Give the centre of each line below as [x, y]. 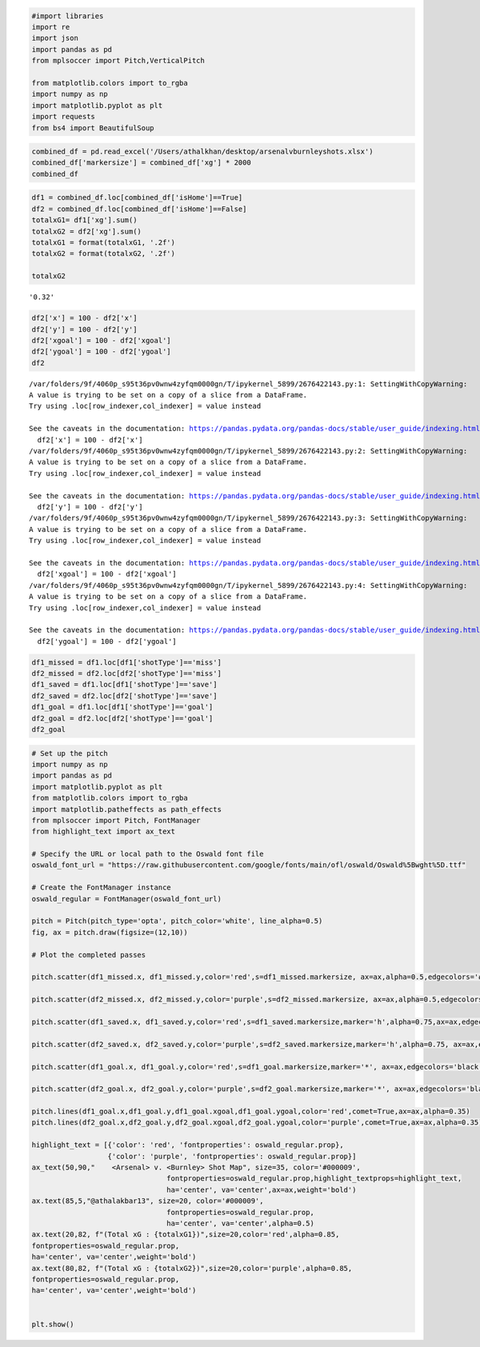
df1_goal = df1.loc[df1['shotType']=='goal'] [122, 707]
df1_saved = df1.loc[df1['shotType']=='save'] [124, 685]
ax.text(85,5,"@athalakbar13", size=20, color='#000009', [148, 1201]
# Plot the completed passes [89, 955]
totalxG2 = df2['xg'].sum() [86, 231]
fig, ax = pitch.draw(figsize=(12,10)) [110, 932]
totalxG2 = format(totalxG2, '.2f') [104, 254]
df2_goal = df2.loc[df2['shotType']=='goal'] [122, 718]
